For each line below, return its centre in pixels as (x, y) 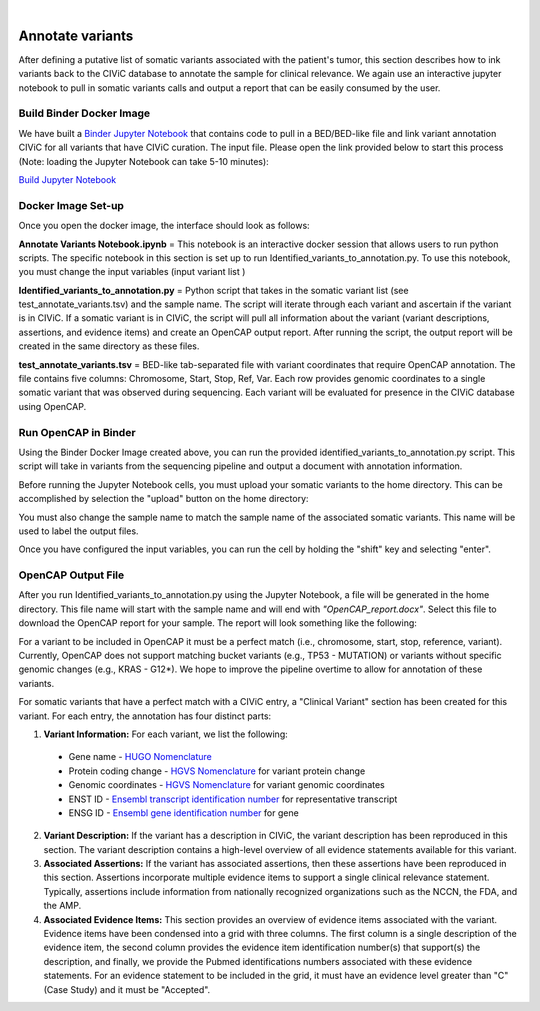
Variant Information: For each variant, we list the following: (166, 734)
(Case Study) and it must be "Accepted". (127, 989)
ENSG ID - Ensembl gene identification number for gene (183, 812)
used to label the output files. (78, 531)
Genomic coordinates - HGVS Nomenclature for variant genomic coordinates (226, 785)
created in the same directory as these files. (109, 346)
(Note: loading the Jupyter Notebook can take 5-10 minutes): (143, 161)
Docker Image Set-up (71, 205)
